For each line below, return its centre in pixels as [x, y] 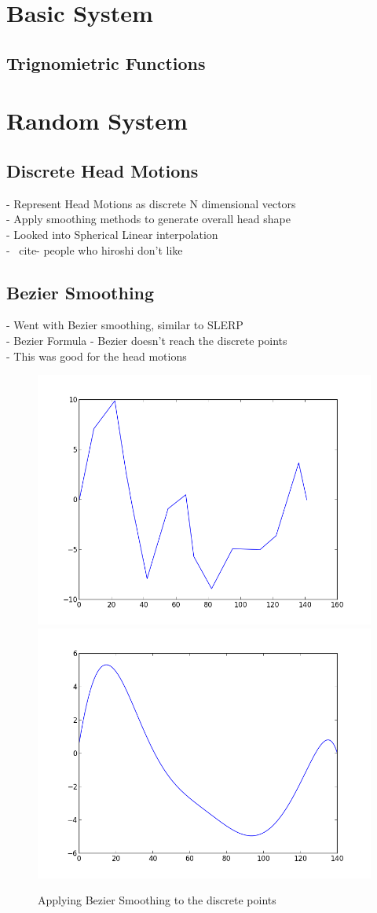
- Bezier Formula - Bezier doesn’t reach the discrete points [147, 340]
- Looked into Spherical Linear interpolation [112, 234]
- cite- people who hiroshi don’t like [95, 249]
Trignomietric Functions [106, 62]
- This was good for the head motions [97, 356]
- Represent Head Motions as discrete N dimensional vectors [151, 203]
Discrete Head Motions [102, 170]
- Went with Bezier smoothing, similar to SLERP [125, 325]
